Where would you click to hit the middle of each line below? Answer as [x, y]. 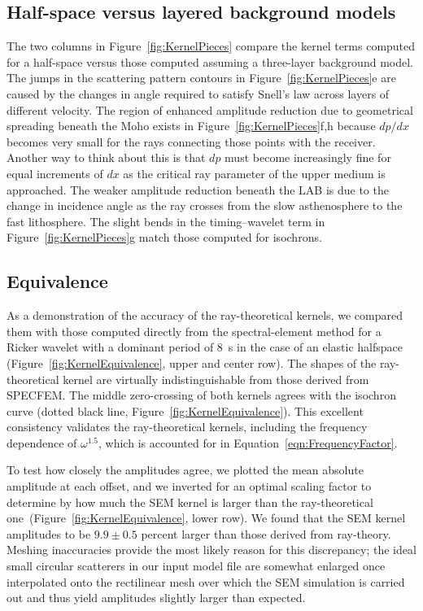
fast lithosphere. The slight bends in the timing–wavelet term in [166, 221]
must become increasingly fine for [308, 157]
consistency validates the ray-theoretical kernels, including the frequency [187, 427]
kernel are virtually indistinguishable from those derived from [216, 379]
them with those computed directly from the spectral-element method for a [194, 331]
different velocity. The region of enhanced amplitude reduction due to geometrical [210, 109]
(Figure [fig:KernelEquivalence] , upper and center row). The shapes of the [192, 362]
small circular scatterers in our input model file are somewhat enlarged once [196, 566]
